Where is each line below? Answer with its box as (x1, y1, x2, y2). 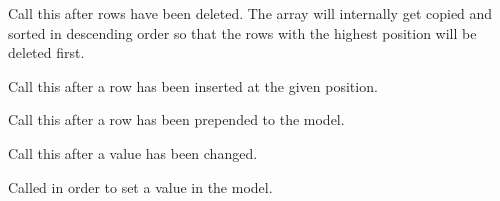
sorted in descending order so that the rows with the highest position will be (8, 22, 477, 43)
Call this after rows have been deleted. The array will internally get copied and (8, 3, 493, 23)
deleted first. (8, 42, 85, 63)
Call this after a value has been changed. (8, 142, 258, 163)
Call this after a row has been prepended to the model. (8, 109, 345, 130)
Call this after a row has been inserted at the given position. (8, 75, 378, 96)
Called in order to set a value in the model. (8, 176, 273, 197)
